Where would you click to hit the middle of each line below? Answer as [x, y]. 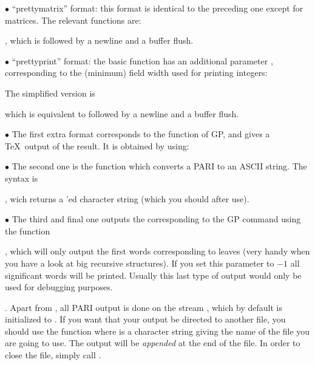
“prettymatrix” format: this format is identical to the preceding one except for [157, 8]
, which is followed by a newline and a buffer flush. [99, 40]
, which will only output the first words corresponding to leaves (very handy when [157, 251]
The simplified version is [50, 93]
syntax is [22, 178]
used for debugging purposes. [59, 287]
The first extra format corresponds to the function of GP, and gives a [141, 134]
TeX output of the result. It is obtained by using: [97, 145]
